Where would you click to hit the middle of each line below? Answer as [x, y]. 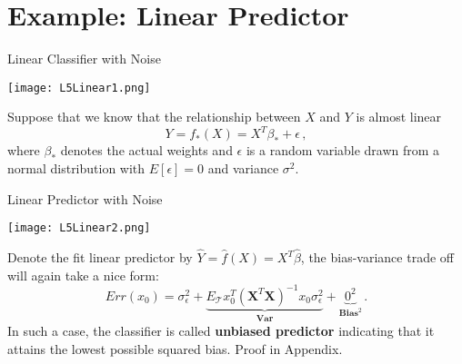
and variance [243, 168]
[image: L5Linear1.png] [79, 88]
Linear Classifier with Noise [84, 59]
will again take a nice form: [83, 275]
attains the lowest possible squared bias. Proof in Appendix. [175, 348]
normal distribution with [76, 168]
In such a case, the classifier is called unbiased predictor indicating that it [221, 331]
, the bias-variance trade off [377, 257]
